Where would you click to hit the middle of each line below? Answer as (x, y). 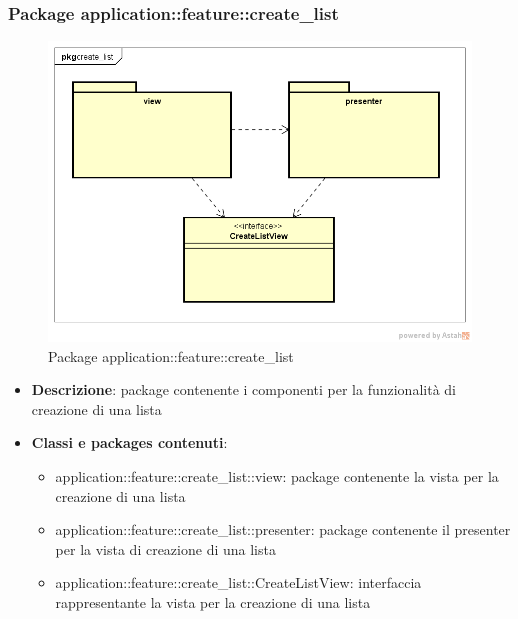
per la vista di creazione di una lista (165, 548)
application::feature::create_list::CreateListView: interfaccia (238, 582)
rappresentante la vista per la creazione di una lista (213, 601)
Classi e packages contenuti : (129, 442)
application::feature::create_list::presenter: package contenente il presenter (283, 529)
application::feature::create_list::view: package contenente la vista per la (277, 476)
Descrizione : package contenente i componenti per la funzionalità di (243, 389)
